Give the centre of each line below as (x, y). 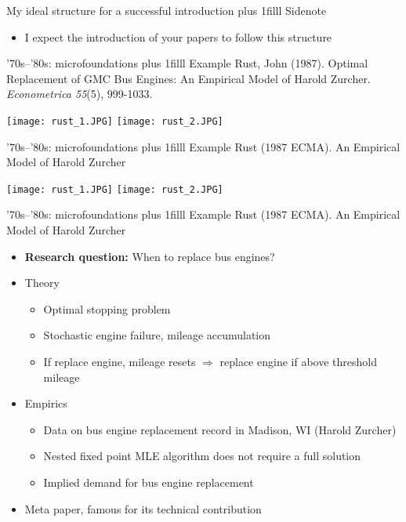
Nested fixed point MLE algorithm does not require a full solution (202, 456)
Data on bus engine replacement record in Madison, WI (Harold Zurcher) (220, 429)
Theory (42, 283)
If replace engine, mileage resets (120, 362)
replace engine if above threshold (298, 362)
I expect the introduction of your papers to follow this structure (178, 36)
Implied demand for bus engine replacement (149, 482)
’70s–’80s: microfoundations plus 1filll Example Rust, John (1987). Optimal (187, 63)
